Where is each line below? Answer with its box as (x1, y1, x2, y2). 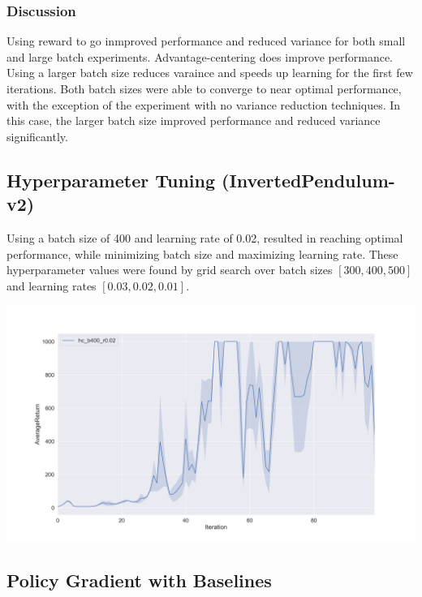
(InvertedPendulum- (222, 167, 395, 192)
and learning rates (6, 277, 97, 294)
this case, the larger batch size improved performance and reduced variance (6, 112, 381, 129)
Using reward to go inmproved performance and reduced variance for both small (6, 32, 406, 49)
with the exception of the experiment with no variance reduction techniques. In (6, 96, 401, 113)
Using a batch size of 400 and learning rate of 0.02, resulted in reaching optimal (6, 229, 403, 246)
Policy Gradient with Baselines (6, 567, 272, 592)
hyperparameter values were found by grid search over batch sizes (6, 261, 333, 278)
